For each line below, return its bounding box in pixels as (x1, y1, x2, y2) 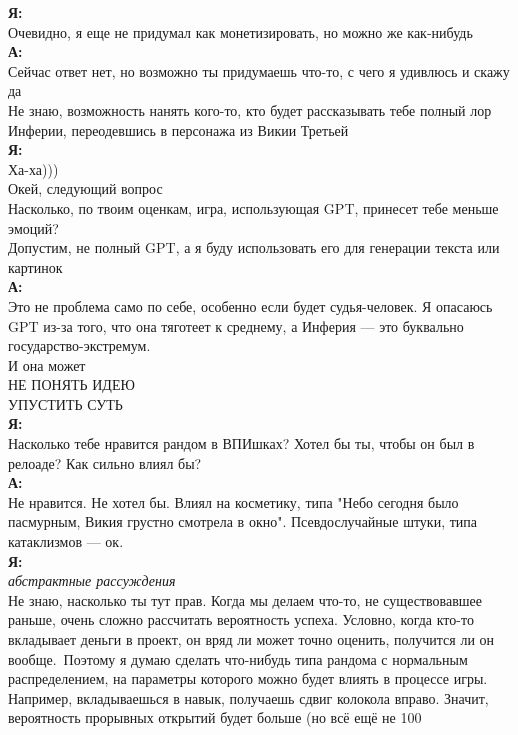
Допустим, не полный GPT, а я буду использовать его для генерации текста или (8, 237, 500, 258)
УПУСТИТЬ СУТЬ (8, 393, 123, 414)
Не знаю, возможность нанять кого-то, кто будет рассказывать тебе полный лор (8, 99, 492, 120)
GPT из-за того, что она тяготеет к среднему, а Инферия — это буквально (8, 315, 464, 336)
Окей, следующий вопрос (8, 178, 163, 199)
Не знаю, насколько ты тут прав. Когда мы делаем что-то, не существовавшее (8, 589, 483, 610)
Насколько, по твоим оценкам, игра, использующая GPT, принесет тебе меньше (8, 197, 499, 218)
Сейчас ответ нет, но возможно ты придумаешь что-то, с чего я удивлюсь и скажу (8, 60, 510, 81)
